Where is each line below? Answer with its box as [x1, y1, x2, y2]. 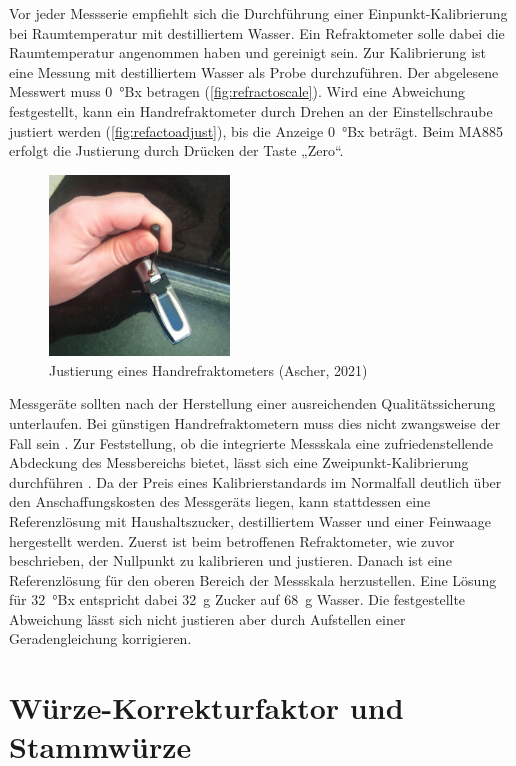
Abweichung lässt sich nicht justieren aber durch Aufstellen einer [9, 608, 406, 629]
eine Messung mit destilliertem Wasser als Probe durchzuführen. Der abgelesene [9, 61, 499, 82]
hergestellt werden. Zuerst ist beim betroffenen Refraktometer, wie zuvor [9, 530, 455, 551]
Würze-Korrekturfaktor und [9, 687, 404, 728]
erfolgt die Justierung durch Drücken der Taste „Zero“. [9, 140, 344, 161]
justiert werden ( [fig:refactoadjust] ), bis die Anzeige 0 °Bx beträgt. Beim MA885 [9, 120, 504, 141]
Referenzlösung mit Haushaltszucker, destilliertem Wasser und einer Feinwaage [9, 510, 492, 531]
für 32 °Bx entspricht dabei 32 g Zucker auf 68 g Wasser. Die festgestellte [9, 589, 466, 610]
